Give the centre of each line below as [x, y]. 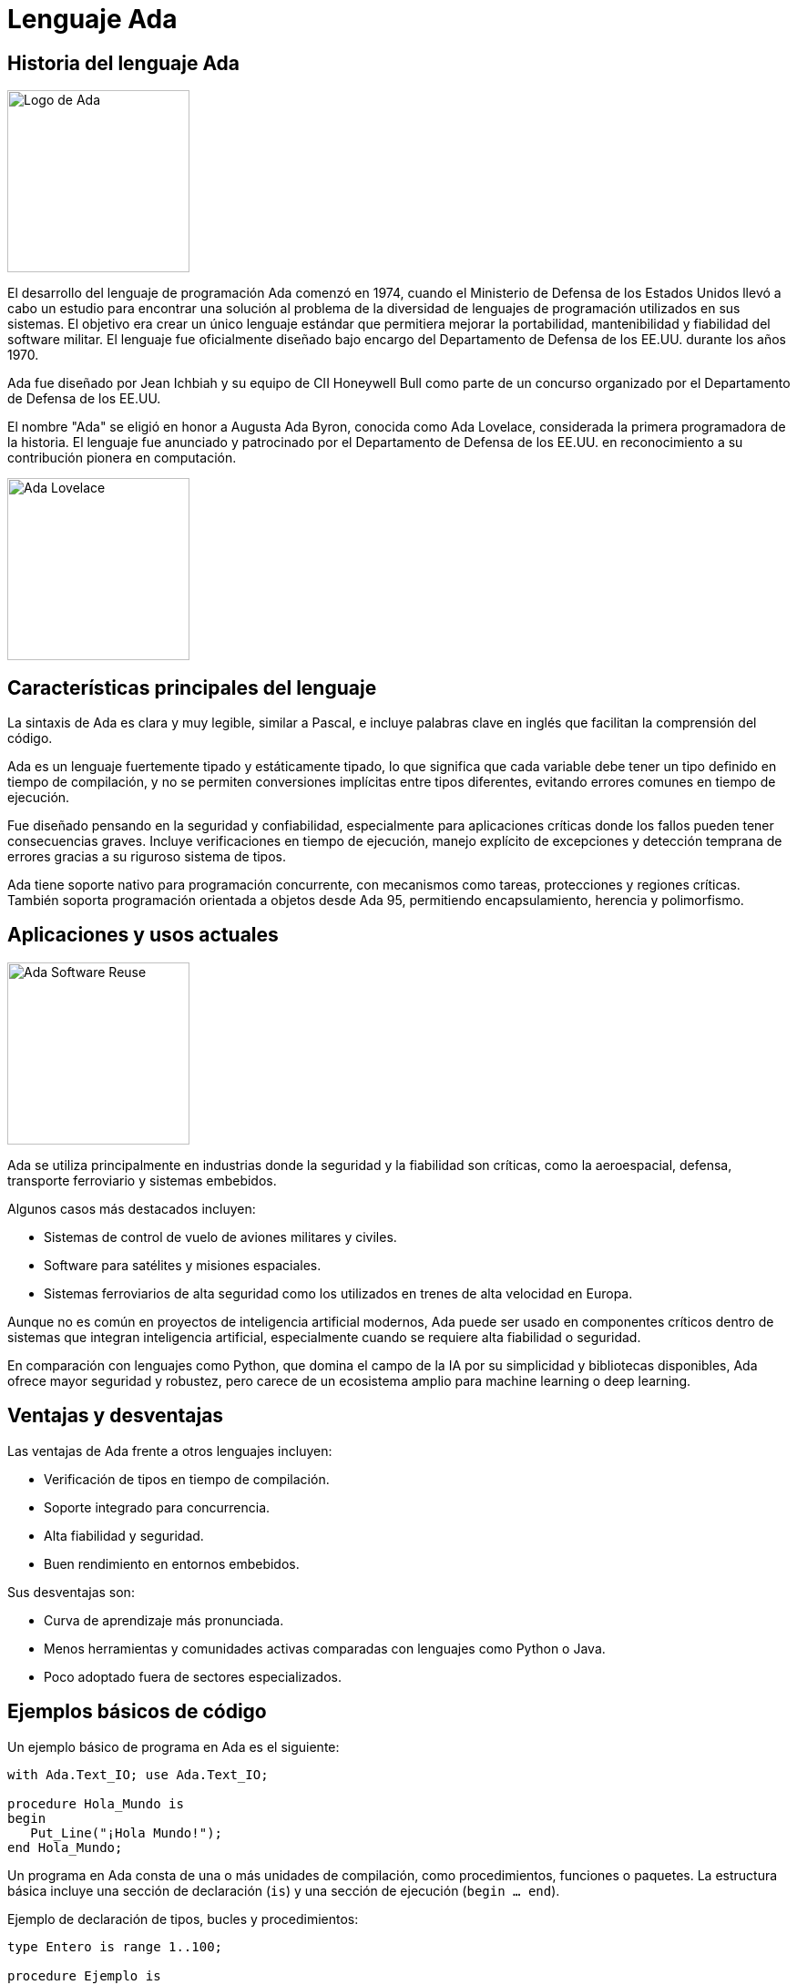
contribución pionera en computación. [122, 458]
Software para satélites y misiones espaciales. [183, 1265]
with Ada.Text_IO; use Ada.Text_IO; [138, 1774]
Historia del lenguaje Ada [124, 63]
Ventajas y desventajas [116, 1416]
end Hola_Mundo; [65, 1847]
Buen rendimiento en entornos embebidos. [172, 1563]
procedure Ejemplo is [84, 1975]
